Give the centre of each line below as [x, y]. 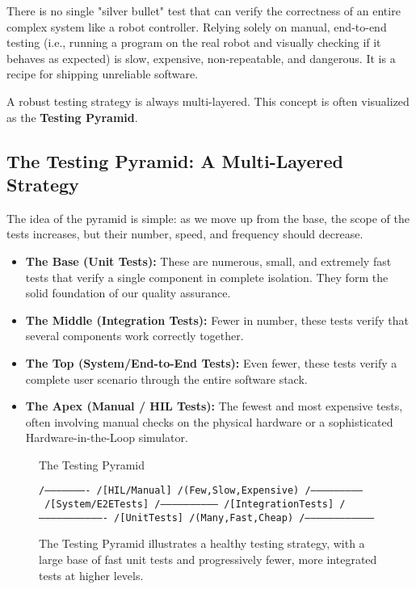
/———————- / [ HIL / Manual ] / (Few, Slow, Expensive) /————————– [201, 491]
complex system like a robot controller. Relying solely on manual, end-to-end [197, 26]
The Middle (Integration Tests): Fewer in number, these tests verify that [217, 320]
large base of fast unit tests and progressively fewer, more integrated [208, 560]
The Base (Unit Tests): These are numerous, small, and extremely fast [208, 261]
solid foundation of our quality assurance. [128, 293]
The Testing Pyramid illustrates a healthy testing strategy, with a [202, 543]
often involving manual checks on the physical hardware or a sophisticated [209, 421]
